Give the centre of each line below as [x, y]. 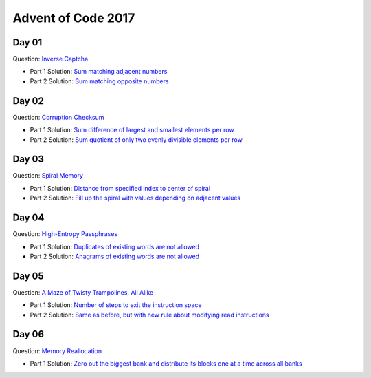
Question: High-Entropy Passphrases [65, 234]
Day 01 [27, 42]
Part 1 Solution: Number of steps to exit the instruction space [116, 305]
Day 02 [29, 101]
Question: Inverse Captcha [50, 59]
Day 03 [29, 159]
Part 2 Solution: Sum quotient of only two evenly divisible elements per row [136, 139]
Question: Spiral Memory [48, 176]
